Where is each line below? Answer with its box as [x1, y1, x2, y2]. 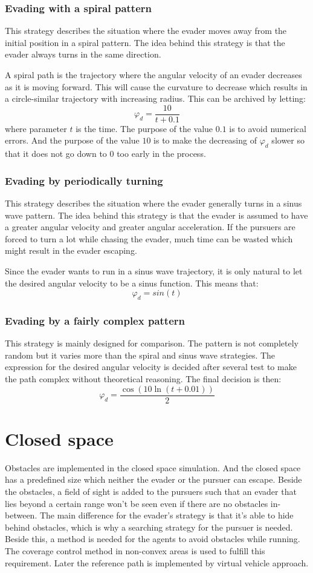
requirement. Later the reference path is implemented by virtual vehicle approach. [5, 556, 309, 569]
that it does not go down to [5, 147, 107, 160]
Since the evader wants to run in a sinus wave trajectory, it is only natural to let [5, 265, 303, 277]
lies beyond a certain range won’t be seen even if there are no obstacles [5, 497, 268, 509]
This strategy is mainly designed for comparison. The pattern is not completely [5, 337, 298, 349]
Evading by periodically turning [5, 173, 163, 188]
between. [5, 509, 37, 522]
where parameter [5, 122, 67, 134]
